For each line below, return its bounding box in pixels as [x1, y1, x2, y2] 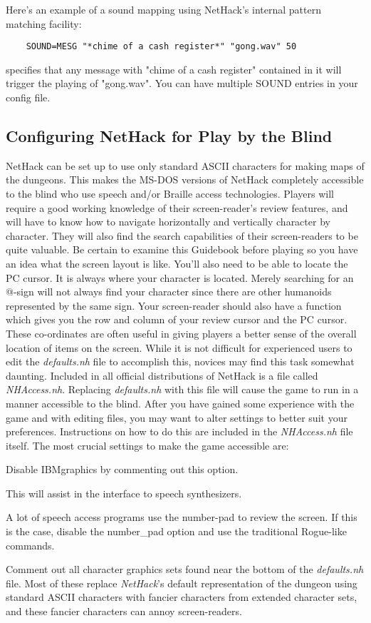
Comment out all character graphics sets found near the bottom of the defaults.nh [6, 562, 364, 577]
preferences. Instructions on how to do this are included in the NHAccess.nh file [6, 424, 353, 439]
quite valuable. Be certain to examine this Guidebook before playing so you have [6, 242, 358, 257]
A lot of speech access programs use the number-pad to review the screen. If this [6, 510, 357, 525]
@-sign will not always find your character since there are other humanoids [6, 284, 332, 299]
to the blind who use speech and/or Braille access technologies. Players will [6, 186, 334, 201]
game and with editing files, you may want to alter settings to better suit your [6, 410, 348, 425]
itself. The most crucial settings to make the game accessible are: [6, 437, 289, 452]
